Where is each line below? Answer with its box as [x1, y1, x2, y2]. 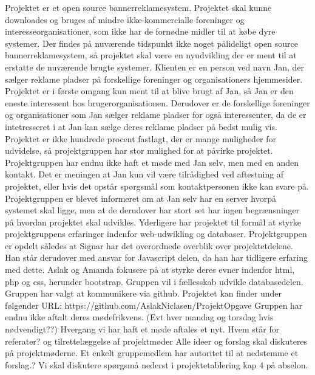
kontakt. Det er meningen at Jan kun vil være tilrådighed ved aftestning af [5, 168, 284, 181]
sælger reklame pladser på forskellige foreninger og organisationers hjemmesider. [5, 72, 303, 85]
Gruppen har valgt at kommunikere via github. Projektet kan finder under [5, 287, 282, 300]
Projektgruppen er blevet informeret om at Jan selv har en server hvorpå [5, 191, 276, 204]
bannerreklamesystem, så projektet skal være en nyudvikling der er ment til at [5, 49, 297, 61]
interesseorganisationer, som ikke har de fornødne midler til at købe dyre [5, 25, 276, 38]
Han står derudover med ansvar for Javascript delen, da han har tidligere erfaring [5, 251, 308, 264]
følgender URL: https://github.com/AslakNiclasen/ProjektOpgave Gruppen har [5, 298, 303, 311]
